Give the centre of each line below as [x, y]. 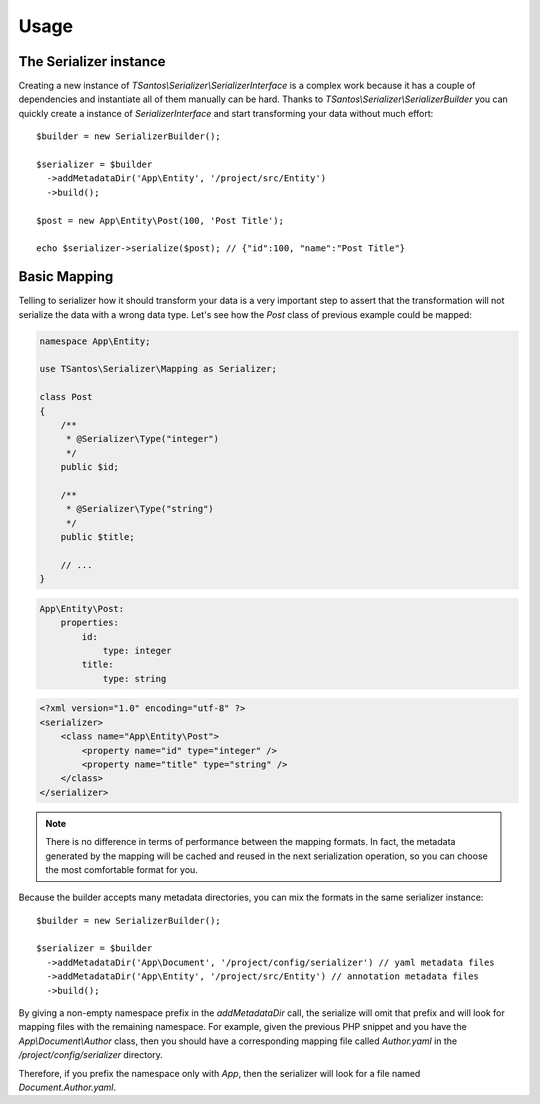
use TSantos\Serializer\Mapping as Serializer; [158, 369]
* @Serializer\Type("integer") [142, 439]
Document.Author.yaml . [67, 1087]
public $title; [97, 537]
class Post [66, 397]
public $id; [90, 467]
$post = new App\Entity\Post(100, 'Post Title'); [160, 220]
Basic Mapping [66, 276]
